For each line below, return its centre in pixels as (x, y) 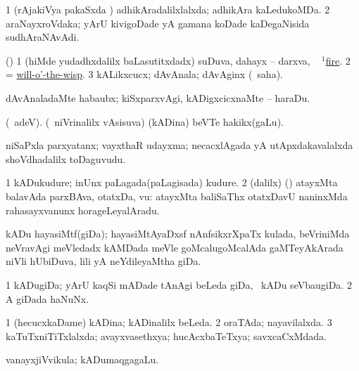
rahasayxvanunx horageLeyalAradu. (83, 210)
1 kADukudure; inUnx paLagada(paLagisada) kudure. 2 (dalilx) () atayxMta (172, 182)
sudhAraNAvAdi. (43, 37)
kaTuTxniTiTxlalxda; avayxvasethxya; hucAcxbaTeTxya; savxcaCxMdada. (166, 336)
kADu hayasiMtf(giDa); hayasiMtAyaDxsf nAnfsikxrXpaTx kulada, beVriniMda (178, 234)
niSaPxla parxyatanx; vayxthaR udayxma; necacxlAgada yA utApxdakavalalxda (179, 145)
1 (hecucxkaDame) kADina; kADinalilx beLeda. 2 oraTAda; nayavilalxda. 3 (169, 322)
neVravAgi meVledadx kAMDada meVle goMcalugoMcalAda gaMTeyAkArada (175, 247)
